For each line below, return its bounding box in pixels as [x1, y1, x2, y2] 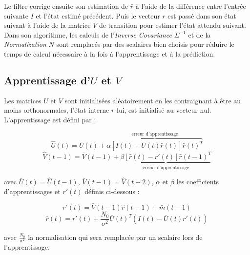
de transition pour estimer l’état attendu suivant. [99, 20, 246, 30]
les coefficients [176, 177, 219, 187]
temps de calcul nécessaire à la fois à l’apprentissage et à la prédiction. [4, 48, 215, 59]
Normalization [4, 39, 46, 49]
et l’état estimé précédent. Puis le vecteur [36, 10, 160, 20]
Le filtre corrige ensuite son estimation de [4, 1, 128, 11]
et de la [188, 29, 211, 39]
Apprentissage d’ [4, 72, 91, 87]
